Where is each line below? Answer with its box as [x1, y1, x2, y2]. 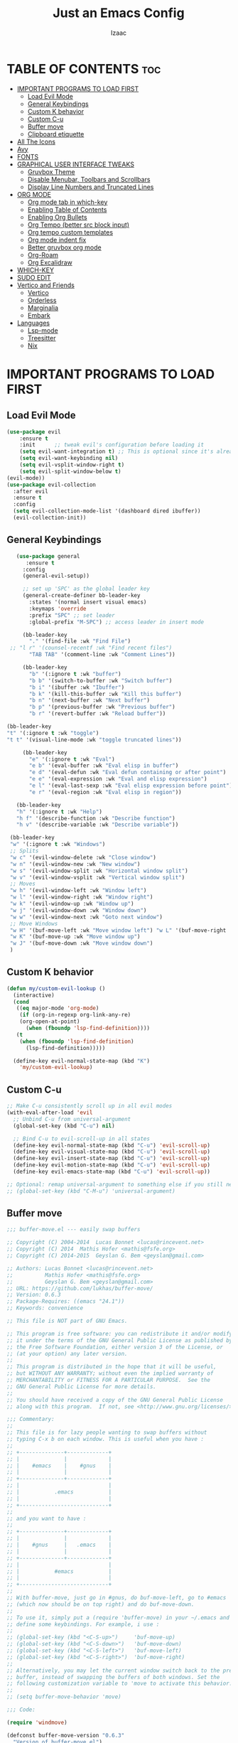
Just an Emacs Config [52, 5, 185, 21]
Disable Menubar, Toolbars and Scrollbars [27, 175, 151, 183]
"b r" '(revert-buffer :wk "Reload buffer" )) [28, 710, 166, 717]
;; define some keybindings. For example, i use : [6, 1621, 160, 1628]
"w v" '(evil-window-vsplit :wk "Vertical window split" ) [9, 874, 185, 881]
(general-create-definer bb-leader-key [22, 592, 141, 599]
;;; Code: [6, 1706, 36, 1714]
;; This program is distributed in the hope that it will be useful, [6, 1363, 217, 1371]
